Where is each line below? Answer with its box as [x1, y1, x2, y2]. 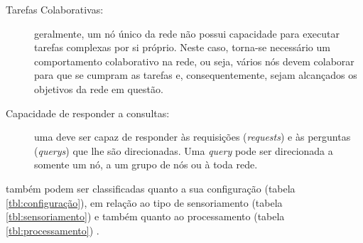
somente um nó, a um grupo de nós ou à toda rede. [34, 157, 258, 172]
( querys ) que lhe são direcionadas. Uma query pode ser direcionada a [34, 143, 333, 158]
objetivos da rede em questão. [34, 81, 163, 96]
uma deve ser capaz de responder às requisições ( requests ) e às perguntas [34, 129, 351, 144]
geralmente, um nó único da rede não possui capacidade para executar [34, 26, 340, 40]
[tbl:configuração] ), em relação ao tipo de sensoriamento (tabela [6, 195, 283, 210]
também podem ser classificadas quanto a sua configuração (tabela [6, 180, 296, 195]
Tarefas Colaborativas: [6, 2, 104, 16]
